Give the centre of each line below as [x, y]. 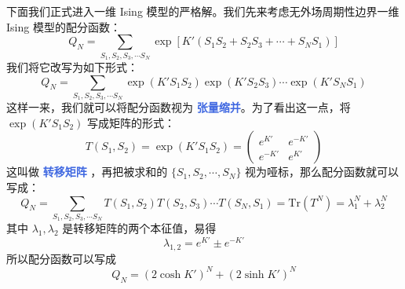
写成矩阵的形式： [131, 122]
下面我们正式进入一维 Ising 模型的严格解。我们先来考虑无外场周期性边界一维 [203, 11]
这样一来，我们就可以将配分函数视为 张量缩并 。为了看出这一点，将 [179, 107]
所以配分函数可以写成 [61, 258]
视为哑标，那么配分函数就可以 [322, 172]
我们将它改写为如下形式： [72, 66]
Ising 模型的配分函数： [64, 26]
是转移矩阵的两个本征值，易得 [139, 228]
